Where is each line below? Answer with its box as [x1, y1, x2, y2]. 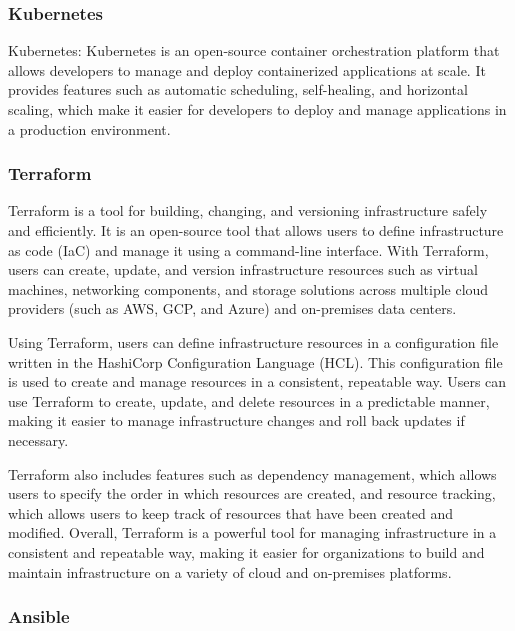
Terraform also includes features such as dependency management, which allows [8, 463, 497, 484]
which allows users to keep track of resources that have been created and [8, 502, 454, 523]
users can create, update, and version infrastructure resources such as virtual [8, 259, 478, 280]
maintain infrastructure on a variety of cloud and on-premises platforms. [8, 561, 452, 582]
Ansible [8, 604, 70, 629]
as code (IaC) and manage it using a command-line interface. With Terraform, [8, 239, 489, 260]
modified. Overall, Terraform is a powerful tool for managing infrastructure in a [8, 522, 497, 543]
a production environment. [8, 118, 171, 139]
